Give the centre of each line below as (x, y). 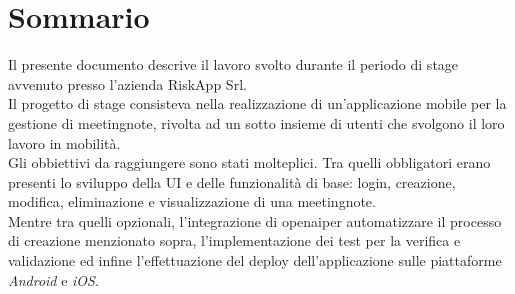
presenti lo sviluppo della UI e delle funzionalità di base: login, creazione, (232, 181)
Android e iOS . (53, 279)
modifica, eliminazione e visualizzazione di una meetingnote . (192, 201)
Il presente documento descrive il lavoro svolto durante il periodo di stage (233, 64)
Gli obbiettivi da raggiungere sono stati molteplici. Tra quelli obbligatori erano (249, 162)
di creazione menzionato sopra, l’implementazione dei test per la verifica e (234, 240)
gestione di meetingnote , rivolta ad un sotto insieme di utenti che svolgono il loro (256, 122)
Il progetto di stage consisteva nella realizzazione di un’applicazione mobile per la (257, 103)
